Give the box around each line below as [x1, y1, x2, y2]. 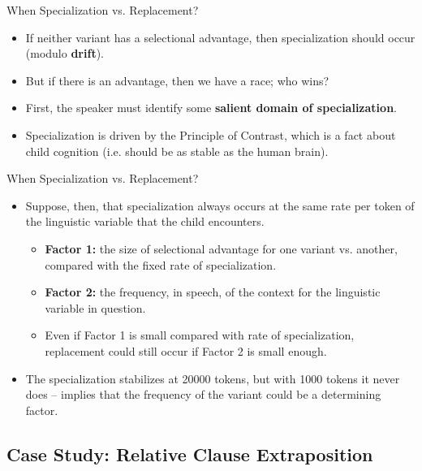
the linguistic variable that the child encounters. [25, 213, 265, 230]
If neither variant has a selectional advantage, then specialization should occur [25, 28, 416, 45]
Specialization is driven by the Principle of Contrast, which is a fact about [25, 126, 396, 143]
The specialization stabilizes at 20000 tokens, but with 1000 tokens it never [25, 369, 400, 387]
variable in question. [45, 299, 146, 316]
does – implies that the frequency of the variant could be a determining [25, 386, 381, 403]
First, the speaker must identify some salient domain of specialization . [25, 99, 397, 116]
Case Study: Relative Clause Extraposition [6, 441, 373, 466]
